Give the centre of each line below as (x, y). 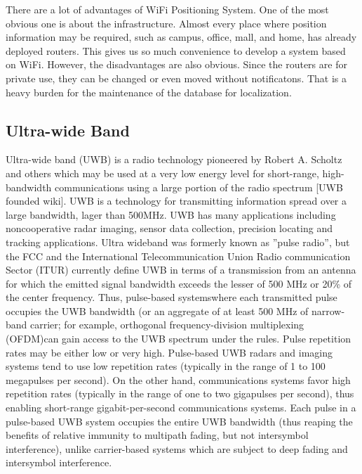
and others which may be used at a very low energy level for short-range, (162, 173)
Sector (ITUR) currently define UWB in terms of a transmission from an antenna (181, 270)
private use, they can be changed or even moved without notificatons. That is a (176, 78)
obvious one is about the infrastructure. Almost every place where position (166, 23)
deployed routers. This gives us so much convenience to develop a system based (176, 50)
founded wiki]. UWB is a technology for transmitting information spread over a (176, 201)
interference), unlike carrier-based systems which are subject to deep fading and (177, 448)
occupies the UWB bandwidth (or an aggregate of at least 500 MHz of (157, 310)
